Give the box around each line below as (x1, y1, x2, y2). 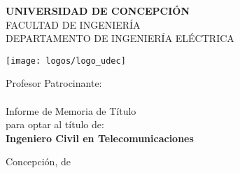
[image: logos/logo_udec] (6, 55, 126, 66)
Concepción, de (6, 154, 71, 169)
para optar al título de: (6, 117, 104, 132)
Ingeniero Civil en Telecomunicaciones (6, 130, 194, 145)
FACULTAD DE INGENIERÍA (6, 17, 141, 32)
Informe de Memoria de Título (6, 103, 136, 118)
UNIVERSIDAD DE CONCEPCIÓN (6, 4, 190, 18)
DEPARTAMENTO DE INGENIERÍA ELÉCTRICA (6, 31, 234, 46)
